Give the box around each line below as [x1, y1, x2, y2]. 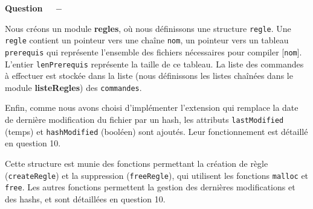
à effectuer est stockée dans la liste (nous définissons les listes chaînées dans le [5, 69, 293, 82]
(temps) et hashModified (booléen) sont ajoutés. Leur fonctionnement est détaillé [5, 125, 308, 137]
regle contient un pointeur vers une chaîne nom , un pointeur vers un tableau [5, 34, 289, 46]
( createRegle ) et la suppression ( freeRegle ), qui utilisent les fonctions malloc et [5, 169, 309, 181]
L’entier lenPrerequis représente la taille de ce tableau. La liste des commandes [5, 57, 304, 70]
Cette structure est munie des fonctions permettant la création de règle [5, 157, 268, 169]
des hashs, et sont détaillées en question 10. [5, 192, 166, 205]
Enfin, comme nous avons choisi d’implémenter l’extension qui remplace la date [5, 101, 298, 114]
